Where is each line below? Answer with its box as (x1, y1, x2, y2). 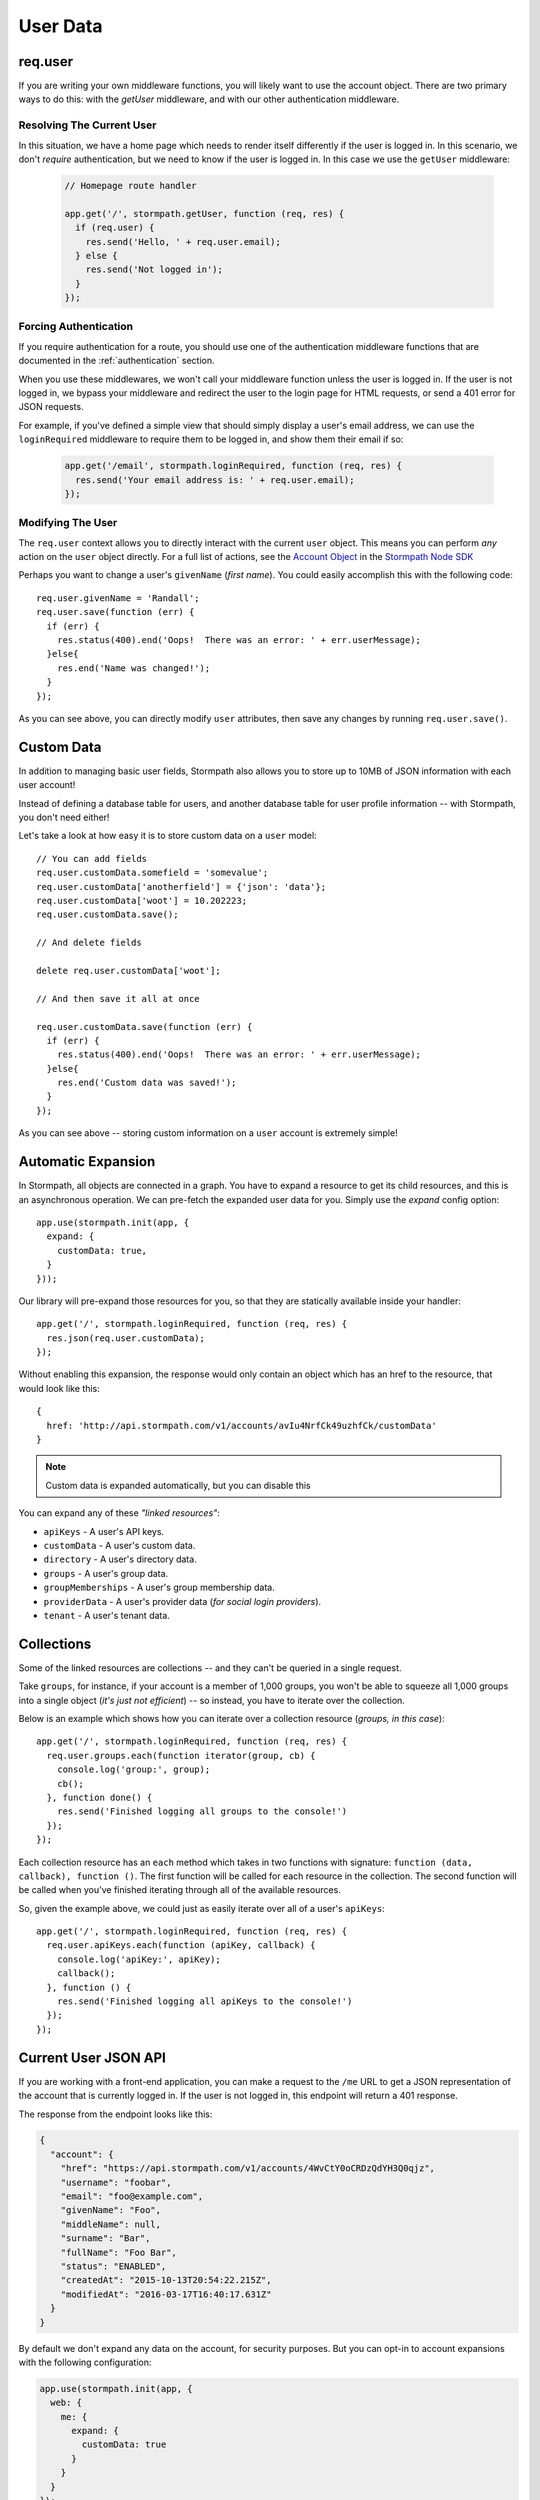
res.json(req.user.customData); (46, 1332, 205, 1344)
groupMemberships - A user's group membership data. (43, 1581, 275, 1594)
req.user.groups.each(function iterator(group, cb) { (46, 1750, 316, 1761)
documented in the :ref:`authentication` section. (18, 355, 215, 367)
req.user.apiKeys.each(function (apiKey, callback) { (46, 1940, 316, 1951)
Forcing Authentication (18, 320, 134, 334)
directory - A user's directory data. (43, 1553, 197, 1565)
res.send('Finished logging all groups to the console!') (56, 1806, 348, 1817)
